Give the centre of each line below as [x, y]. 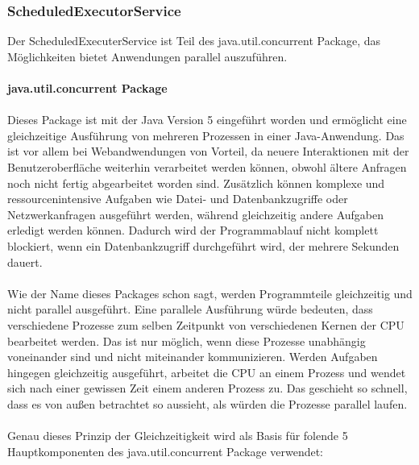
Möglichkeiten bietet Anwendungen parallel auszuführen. [147, 56]
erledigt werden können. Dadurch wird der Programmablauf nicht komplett [193, 230]
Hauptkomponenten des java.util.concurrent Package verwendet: [166, 451]
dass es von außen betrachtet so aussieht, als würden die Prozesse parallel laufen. [207, 403]
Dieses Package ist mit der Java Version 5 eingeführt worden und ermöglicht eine [207, 120]
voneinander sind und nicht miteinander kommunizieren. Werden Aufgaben [193, 357]
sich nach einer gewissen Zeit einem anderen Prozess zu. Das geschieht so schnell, [207, 388]
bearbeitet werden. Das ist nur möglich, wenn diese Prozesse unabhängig [187, 340]
